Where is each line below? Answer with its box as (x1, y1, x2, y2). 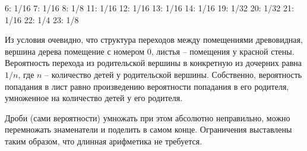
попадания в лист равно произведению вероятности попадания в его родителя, (5, 80, 289, 92)
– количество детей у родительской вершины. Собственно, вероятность (45, 68, 302, 80)
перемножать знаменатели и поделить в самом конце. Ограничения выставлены (5, 123, 292, 136)
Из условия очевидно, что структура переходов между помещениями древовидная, (5, 33, 303, 46)
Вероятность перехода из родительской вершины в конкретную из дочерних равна (5, 56, 302, 69)
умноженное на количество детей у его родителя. (5, 92, 183, 104)
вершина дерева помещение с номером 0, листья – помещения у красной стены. (5, 45, 295, 57)
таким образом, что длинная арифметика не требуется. (5, 134, 202, 147)
